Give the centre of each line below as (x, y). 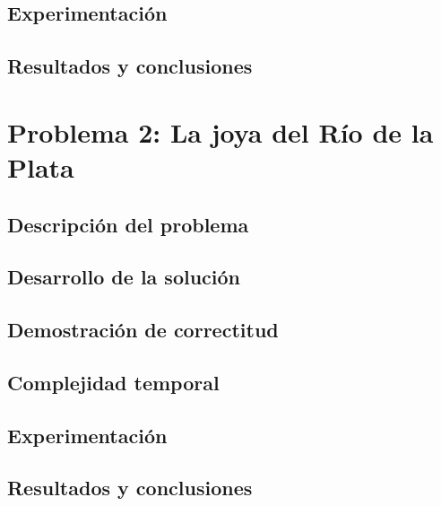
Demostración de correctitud (143, 330)
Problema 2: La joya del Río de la (220, 131)
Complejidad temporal (113, 382)
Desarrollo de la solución (124, 277)
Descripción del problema (128, 224)
